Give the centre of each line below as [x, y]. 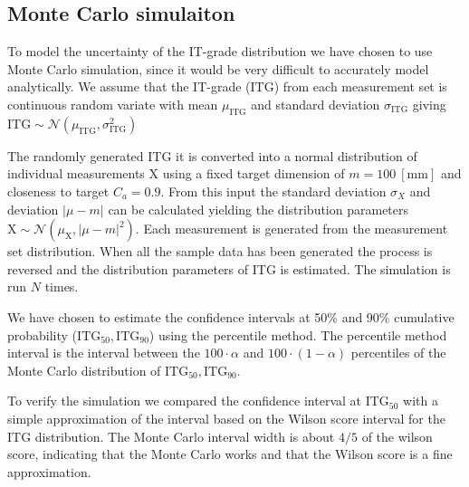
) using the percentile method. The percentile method [298, 334]
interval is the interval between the [104, 353]
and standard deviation [316, 104]
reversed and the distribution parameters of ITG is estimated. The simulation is [229, 268]
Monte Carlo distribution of [84, 370]
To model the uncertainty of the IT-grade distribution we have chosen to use [220, 51]
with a [421, 401]
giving [429, 104]
